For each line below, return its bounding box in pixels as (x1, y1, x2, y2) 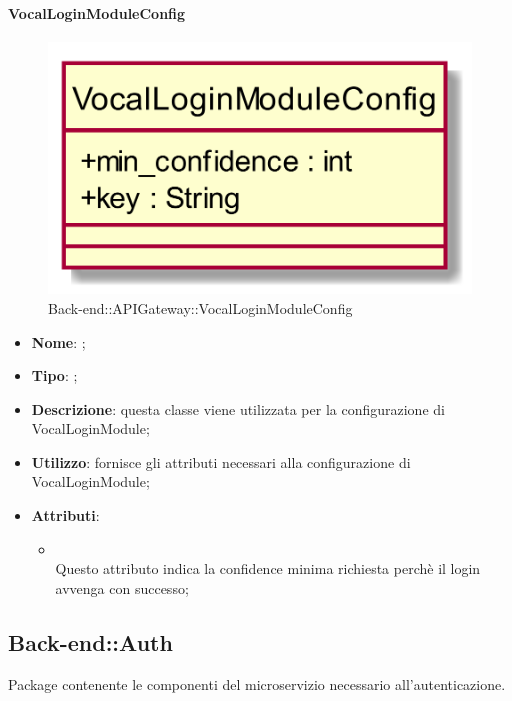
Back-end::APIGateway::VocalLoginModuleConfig (48, 297, 353, 318)
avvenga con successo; (55, 577, 189, 598)
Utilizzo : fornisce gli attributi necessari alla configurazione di (31, 451, 411, 472)
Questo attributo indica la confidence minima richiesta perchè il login (55, 558, 481, 579)
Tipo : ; (31, 365, 78, 386)
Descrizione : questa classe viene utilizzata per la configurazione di (31, 398, 445, 419)
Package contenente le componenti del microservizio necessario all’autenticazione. (8, 673, 506, 694)
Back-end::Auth (8, 626, 173, 657)
